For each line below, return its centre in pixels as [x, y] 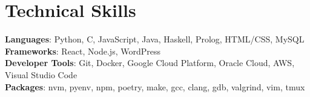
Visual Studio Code [41, 74]
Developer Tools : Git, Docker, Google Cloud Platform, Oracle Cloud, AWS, [150, 63]
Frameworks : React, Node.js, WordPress [83, 51]
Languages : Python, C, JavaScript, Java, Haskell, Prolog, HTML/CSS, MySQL [155, 39]
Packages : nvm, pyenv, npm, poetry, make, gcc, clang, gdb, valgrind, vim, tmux [155, 86]
